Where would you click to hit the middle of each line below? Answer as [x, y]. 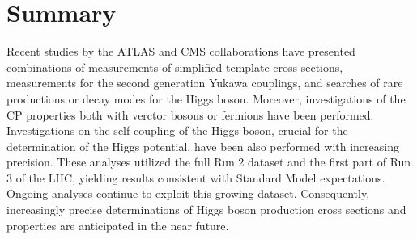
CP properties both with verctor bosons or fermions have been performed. [190, 114]
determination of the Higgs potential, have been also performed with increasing [203, 146]
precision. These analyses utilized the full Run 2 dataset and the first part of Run [209, 162]
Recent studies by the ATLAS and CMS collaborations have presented [181, 51]
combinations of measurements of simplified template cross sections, [175, 67]
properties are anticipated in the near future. [118, 225]
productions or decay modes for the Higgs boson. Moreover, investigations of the [206, 98]
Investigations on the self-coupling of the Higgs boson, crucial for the [177, 130]
